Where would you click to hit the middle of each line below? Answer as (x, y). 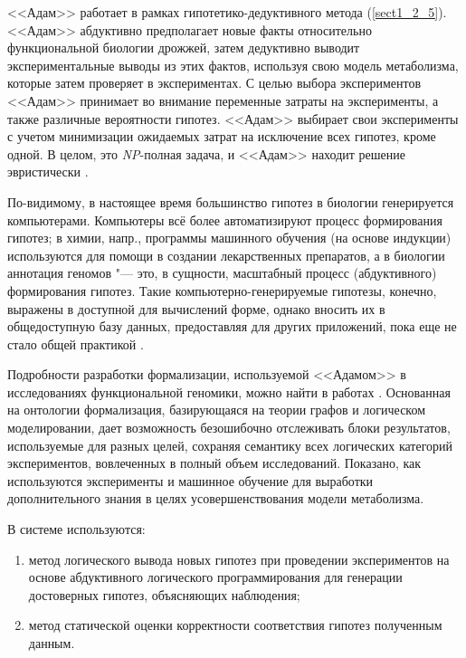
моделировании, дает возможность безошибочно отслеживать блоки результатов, (229, 428)
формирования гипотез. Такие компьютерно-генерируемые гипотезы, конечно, (222, 290)
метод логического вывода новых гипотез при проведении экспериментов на (239, 559)
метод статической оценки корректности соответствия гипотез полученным (235, 625)
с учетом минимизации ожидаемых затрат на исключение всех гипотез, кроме (222, 136)
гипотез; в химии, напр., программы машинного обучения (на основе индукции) (229, 238)
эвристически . (48, 172)
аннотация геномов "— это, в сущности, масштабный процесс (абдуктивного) (222, 273)
